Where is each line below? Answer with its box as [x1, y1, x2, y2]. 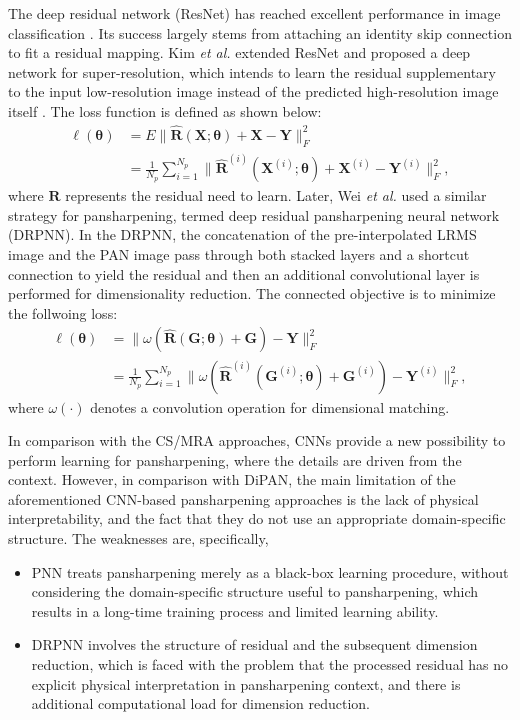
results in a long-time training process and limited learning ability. [31, 600, 439, 621]
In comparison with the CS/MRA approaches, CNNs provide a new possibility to [8, 430, 506, 451]
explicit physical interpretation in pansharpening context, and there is [31, 673, 461, 694]
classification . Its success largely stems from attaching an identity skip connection [8, 22, 512, 43]
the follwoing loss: [8, 302, 118, 323]
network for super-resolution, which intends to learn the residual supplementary [8, 61, 496, 82]
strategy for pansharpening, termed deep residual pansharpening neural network [8, 204, 500, 225]
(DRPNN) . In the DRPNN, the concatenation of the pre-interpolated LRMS [8, 224, 477, 245]
